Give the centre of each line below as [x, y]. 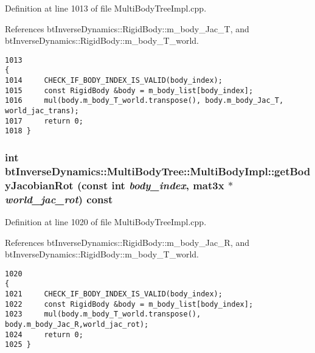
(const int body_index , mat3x [151, 185]
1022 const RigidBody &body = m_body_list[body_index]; [129, 304]
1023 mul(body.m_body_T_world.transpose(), [103, 314]
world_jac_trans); [42, 111]
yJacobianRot [39, 185]
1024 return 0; [44, 334]
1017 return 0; [44, 121]
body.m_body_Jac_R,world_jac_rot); [77, 325]
